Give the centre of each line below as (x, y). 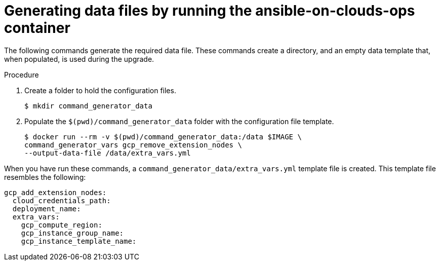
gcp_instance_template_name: (79, 241)
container (37, 28)
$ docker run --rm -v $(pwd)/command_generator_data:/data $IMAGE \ (163, 137)
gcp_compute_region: (62, 225)
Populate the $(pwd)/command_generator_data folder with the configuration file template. (179, 121)
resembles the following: (45, 177)
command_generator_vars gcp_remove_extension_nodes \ (133, 145)
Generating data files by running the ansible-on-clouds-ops (210, 11)
